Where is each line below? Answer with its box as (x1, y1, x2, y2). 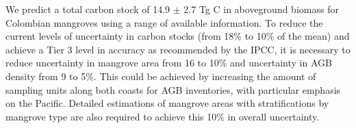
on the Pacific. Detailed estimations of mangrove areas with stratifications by (5, 96, 329, 110)
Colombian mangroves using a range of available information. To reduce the (5, 15, 323, 29)
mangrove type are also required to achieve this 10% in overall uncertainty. (5, 109, 320, 123)
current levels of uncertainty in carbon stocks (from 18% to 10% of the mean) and (5, 29, 350, 43)
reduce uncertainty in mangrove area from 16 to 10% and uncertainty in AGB (5, 55, 332, 70)
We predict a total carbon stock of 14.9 (5, 2, 170, 16)
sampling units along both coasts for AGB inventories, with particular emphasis (5, 82, 341, 97)
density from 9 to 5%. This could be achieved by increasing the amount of (5, 68, 316, 83)
